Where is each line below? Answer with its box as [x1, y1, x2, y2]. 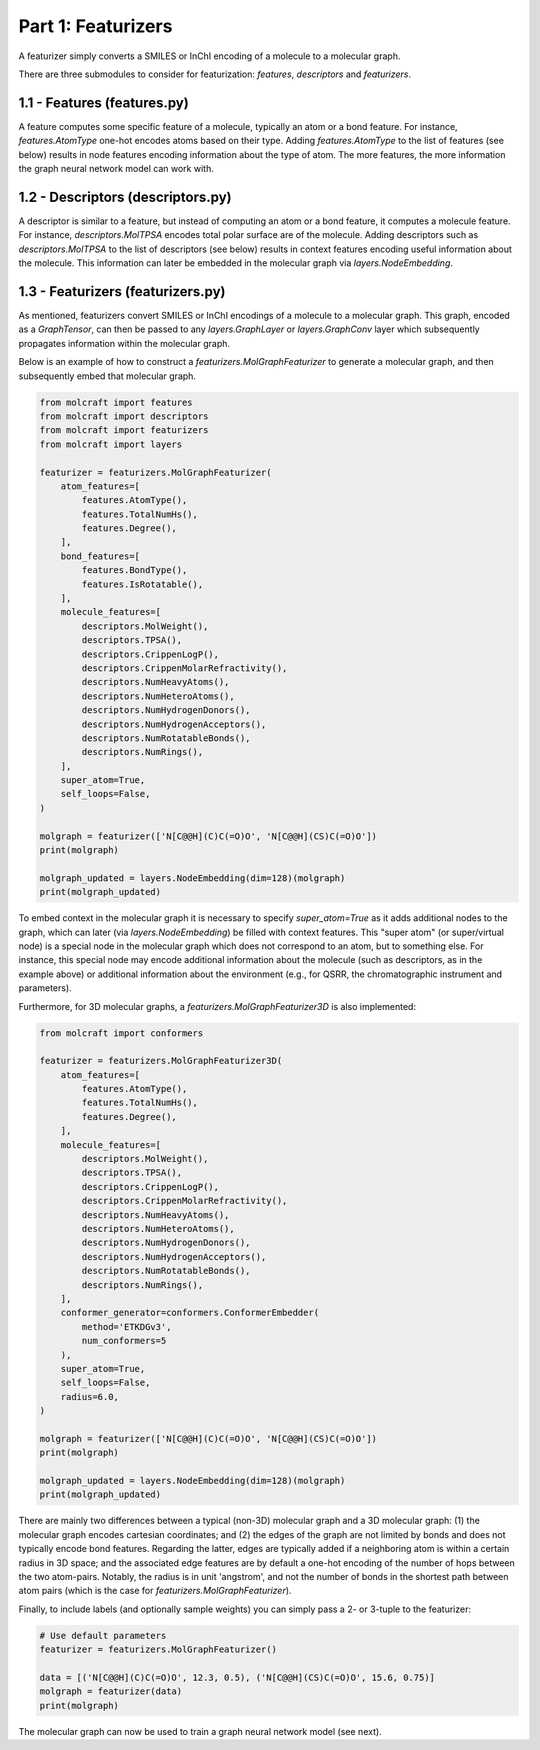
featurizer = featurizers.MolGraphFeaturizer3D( [39, 1055, 283, 1067]
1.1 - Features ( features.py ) [18, 94, 189, 111]
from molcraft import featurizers [39, 425, 209, 436]
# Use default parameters [39, 1630, 167, 1641]
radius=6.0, [60, 1391, 120, 1402]
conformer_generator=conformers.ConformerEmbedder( [60, 1307, 320, 1319]
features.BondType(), [81, 565, 188, 576]
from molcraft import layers [39, 438, 183, 450]
